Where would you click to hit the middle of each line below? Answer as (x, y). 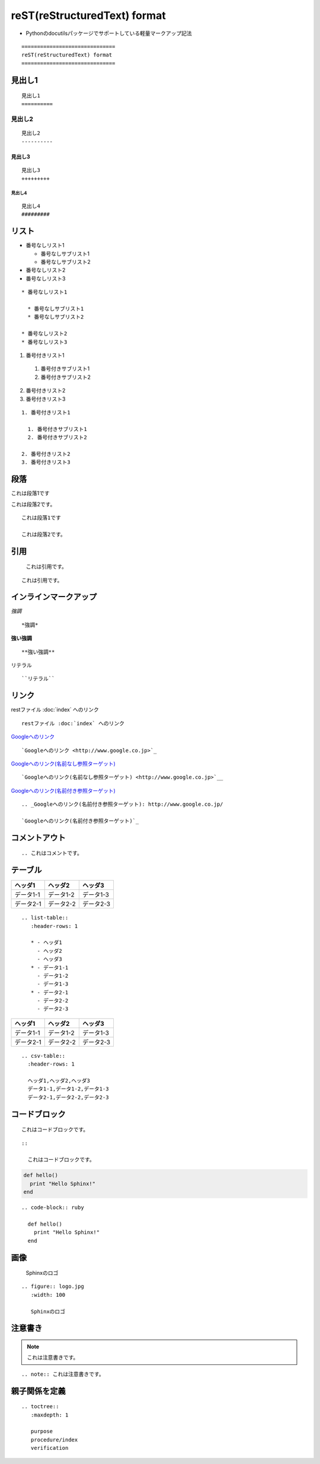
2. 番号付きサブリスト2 (57, 438)
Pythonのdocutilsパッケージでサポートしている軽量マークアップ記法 (109, 33)
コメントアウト (38, 838)
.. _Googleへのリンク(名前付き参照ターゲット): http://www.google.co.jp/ (122, 804)
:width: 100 (48, 1295)
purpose (42, 1431)
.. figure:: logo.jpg (53, 1286)
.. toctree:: (40, 1406)
